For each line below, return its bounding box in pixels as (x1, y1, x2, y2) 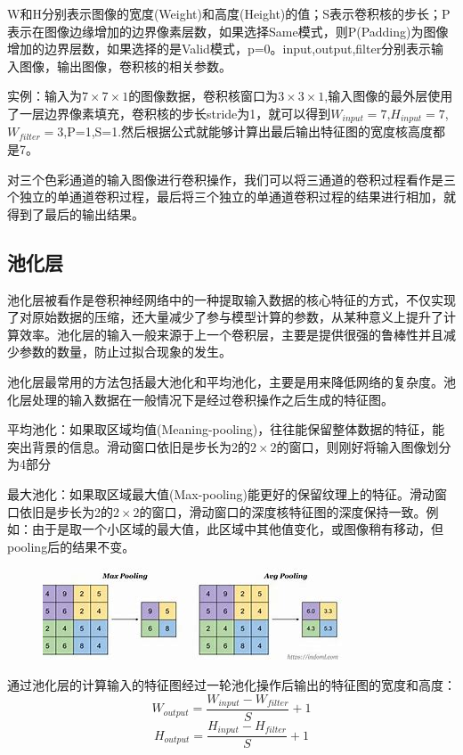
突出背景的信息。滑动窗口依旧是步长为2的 (7, 437, 250, 455)
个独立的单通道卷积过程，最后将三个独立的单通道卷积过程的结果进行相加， (7, 187, 443, 206)
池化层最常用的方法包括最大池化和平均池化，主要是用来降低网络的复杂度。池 (7, 372, 456, 390)
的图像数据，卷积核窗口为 (128, 86, 279, 105)
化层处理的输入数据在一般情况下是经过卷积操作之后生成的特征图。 (7, 390, 394, 408)
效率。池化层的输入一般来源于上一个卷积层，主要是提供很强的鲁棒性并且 (19, 324, 443, 343)
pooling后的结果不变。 (7, 537, 135, 555)
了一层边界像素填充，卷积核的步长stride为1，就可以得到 (7, 103, 331, 122)
